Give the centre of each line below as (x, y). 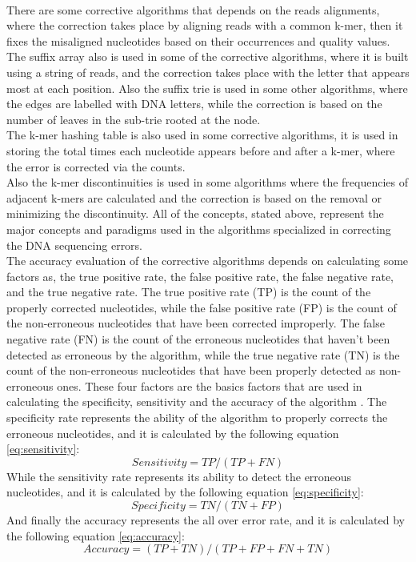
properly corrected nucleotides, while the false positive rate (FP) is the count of (202, 307)
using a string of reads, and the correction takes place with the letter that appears (208, 72)
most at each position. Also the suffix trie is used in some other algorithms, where (207, 88)
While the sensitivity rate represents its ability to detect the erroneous (179, 476)
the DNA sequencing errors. (75, 245)
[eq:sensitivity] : (43, 449)
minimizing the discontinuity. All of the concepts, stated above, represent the (195, 213)
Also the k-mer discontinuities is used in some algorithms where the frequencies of (207, 182)
